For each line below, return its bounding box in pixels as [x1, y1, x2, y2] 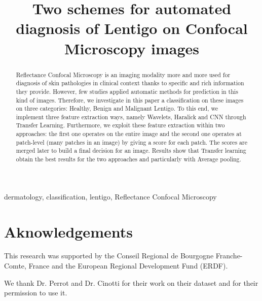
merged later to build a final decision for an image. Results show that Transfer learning [16, 146, 246, 155]
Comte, [4, 260, 26, 271]
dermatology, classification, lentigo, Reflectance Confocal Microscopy [4, 191, 217, 202]
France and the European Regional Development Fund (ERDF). [28, 260, 228, 271]
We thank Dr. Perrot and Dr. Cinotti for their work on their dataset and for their [4, 277, 258, 288]
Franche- [215, 250, 243, 261]
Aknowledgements [4, 221, 133, 242]
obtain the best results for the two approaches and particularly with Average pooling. [16, 155, 241, 163]
